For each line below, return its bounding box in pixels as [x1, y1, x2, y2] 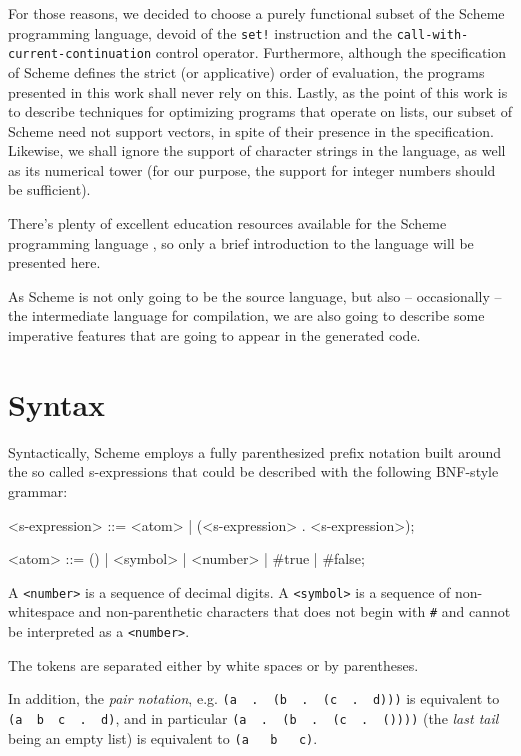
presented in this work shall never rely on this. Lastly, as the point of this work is [8, 81, 508, 102]
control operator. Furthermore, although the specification [155, 42, 507, 63]
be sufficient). [8, 179, 91, 200]
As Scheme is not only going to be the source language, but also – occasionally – [8, 285, 502, 306]
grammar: [8, 480, 68, 501]
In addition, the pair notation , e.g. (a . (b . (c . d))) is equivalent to [8, 688, 500, 709]
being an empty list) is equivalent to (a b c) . [8, 727, 318, 748]
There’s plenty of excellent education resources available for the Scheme [8, 213, 447, 234]
